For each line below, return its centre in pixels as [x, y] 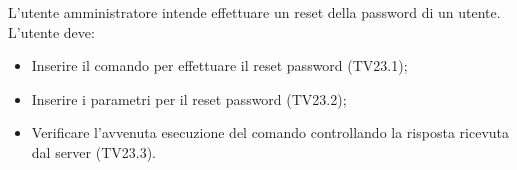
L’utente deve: [51, 31]
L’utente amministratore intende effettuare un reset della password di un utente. [254, 12]
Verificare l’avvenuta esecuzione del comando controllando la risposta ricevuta [270, 132]
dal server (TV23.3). [94, 151]
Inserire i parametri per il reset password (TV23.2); [189, 98]
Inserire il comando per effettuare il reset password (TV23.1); [219, 65]
